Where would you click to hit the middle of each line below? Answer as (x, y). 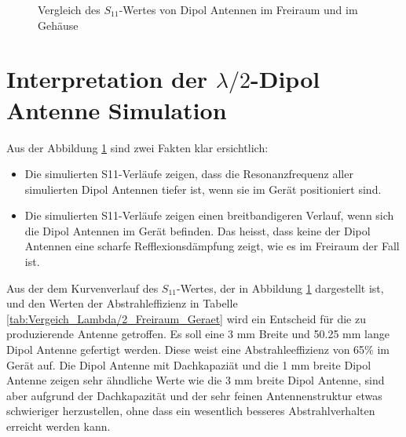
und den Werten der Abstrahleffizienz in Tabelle (122, 303)
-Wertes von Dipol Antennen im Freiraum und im (238, 9)
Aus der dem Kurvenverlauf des (82, 288)
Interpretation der (107, 79)
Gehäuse (58, 25)
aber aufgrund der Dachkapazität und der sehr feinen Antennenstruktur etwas (194, 395)
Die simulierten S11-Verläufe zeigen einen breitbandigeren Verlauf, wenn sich (209, 215)
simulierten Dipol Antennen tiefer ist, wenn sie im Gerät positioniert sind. (203, 189)
